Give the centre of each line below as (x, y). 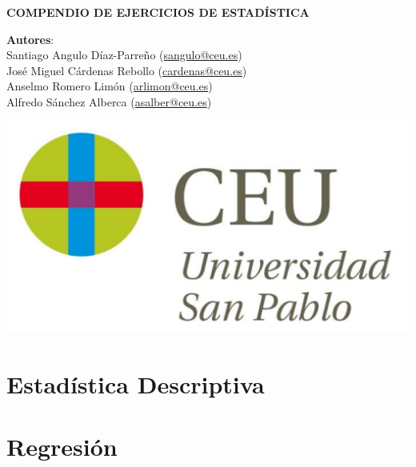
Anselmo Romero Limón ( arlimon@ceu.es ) (110, 86)
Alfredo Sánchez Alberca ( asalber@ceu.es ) (109, 101)
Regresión (62, 446)
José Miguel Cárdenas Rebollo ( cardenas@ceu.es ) (127, 70)
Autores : (30, 39)
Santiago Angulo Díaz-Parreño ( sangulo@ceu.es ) (124, 55)
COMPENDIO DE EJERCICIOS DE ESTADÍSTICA (158, 12)
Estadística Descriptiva (136, 383)
